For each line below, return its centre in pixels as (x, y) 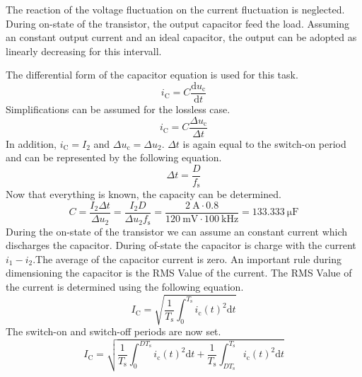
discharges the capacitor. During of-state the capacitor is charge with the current (181, 245)
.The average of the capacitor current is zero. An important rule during (187, 259)
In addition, (31, 143)
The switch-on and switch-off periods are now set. (113, 331)
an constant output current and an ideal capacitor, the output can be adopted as (181, 37)
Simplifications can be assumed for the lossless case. (118, 109)
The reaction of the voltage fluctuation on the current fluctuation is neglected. (175, 9)
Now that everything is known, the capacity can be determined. (144, 194)
